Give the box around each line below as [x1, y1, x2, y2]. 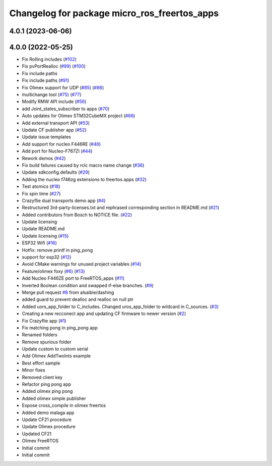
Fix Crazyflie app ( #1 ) [22, 318, 66, 324]
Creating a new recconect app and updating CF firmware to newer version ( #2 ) [22, 310, 186, 317]
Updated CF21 [22, 431, 52, 437]
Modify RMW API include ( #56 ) [22, 98, 87, 105]
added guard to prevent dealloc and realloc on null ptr [22, 296, 133, 302]
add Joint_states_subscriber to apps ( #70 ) [22, 106, 110, 112]
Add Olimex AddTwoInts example [22, 353, 91, 359]
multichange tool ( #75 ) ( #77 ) [22, 91, 82, 98]
